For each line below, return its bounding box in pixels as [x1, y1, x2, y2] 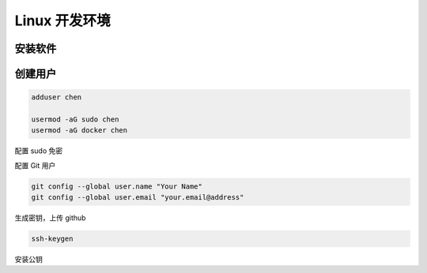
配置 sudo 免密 [14, 146, 63, 155]
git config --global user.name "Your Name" [31, 181, 203, 191]
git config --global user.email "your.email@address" [31, 193, 244, 202]
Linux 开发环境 [14, 12, 111, 29]
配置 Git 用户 [14, 160, 56, 170]
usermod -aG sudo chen [31, 114, 119, 124]
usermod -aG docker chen [31, 126, 128, 135]
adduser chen [31, 93, 82, 102]
